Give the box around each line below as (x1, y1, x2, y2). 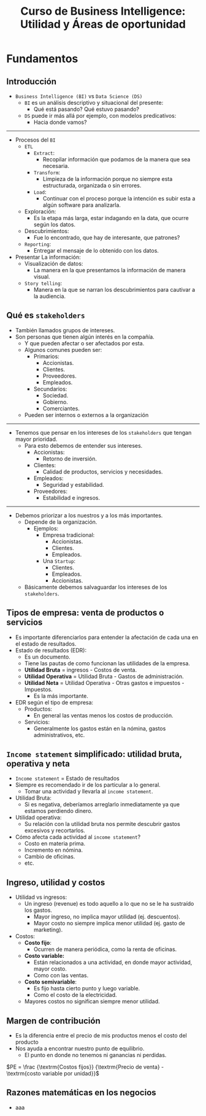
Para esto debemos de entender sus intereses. (24, 441, 143, 449)
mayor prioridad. (15, 435, 58, 443)
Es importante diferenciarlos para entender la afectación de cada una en (15, 633, 199, 641)
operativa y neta (6, 759, 71, 769)
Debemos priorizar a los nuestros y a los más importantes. (15, 511, 163, 519)
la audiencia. (33, 292, 66, 300)
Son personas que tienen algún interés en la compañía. (15, 333, 154, 340)
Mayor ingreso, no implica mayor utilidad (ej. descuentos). (33, 913, 181, 920)
